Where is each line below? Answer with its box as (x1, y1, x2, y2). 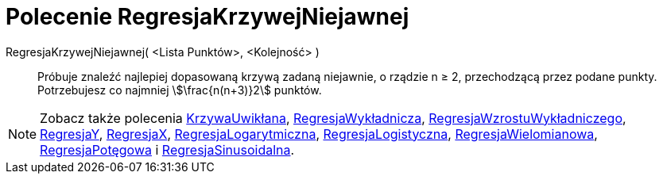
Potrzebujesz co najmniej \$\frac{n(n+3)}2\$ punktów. (37, 82, 322, 97)
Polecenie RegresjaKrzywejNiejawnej (6, 3, 409, 30)
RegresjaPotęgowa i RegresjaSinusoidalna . (40, 141, 295, 158)
